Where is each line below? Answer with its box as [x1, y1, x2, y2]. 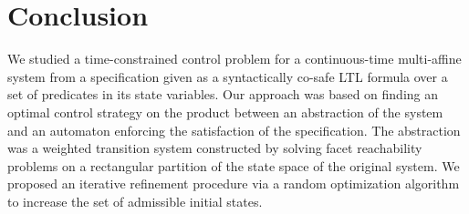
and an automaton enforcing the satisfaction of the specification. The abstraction [7, 120, 461, 139]
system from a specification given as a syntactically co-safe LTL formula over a [7, 66, 448, 86]
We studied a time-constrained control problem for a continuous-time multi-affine [7, 49, 462, 68]
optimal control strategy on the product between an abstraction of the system [7, 102, 443, 121]
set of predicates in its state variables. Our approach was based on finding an [7, 85, 439, 104]
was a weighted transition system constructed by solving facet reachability [7, 138, 422, 158]
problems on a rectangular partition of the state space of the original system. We [7, 156, 460, 175]
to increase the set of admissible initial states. [7, 191, 263, 210]
